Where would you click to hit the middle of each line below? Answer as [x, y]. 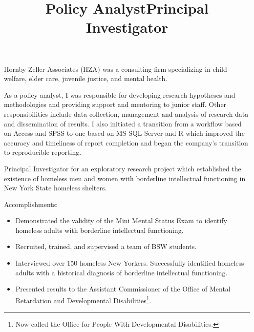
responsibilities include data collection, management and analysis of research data [126, 114]
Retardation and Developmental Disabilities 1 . [83, 299]
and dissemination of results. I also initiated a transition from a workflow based [123, 123]
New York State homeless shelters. [55, 188]
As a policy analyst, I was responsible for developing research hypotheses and [120, 94]
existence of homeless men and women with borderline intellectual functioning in [125, 178]
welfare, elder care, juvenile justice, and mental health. [86, 78]
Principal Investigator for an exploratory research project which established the [123, 168]
